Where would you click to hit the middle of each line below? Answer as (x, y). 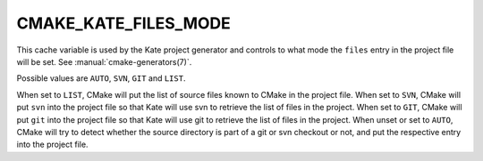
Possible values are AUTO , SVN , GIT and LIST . (101, 78)
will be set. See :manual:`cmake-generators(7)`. (104, 61)
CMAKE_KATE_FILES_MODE (124, 23)
